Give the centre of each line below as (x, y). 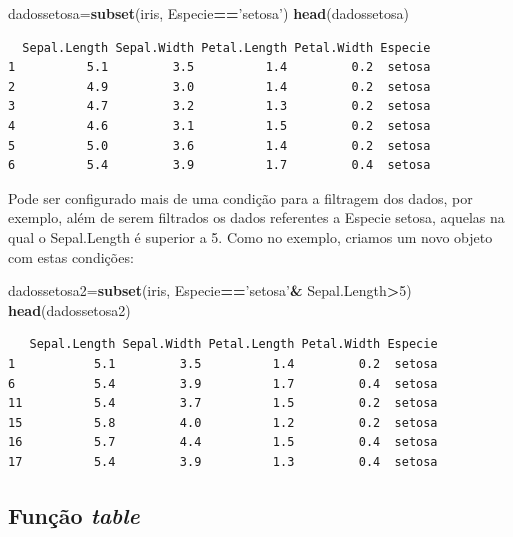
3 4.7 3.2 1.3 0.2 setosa (219, 106)
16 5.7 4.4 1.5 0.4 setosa (223, 442)
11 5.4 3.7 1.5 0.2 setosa (223, 403)
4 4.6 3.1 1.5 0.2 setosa (219, 125)
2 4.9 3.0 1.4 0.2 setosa (219, 86)
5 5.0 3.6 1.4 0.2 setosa (219, 145)
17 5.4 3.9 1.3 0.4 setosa (223, 461)
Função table (74, 514)
